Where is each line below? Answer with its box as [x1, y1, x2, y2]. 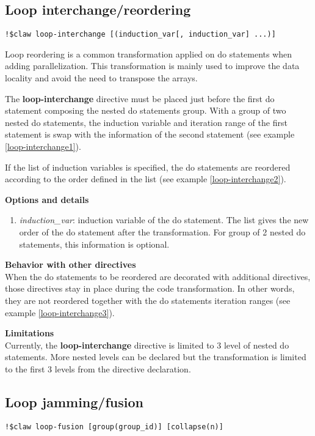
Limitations [5, 327, 54, 339]
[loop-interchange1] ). [5, 140, 81, 153]
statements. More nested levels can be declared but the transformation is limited [5, 350, 306, 363]
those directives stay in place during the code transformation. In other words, [5, 282, 295, 295]
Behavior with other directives [5, 258, 136, 271]
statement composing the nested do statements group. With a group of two [5, 104, 286, 117]
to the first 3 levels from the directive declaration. [5, 362, 191, 375]
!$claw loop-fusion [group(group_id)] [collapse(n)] [5, 422, 223, 431]
